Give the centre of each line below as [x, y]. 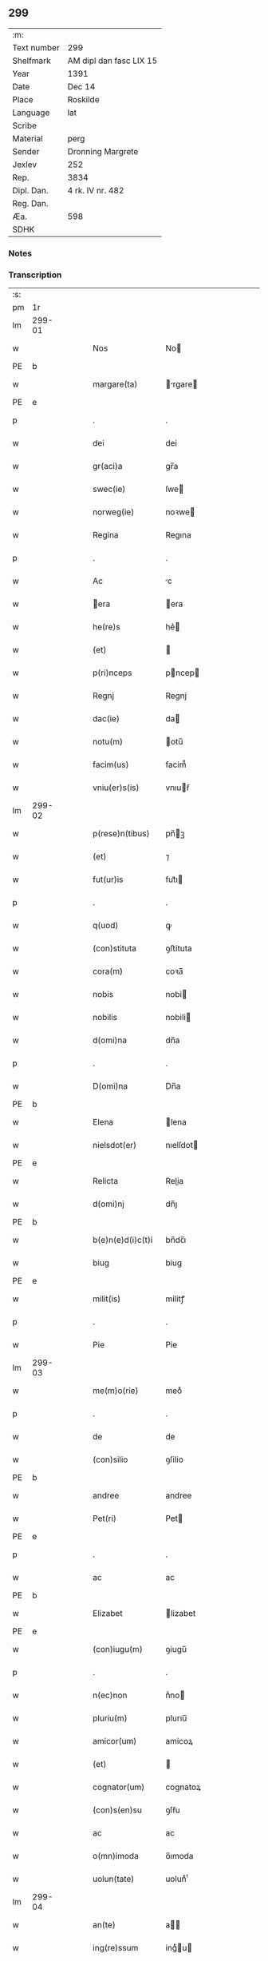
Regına [178, 535]
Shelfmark [32, 61]
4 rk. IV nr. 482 [96, 190]
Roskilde [83, 99]
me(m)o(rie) [116, 1391]
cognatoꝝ [183, 1787]
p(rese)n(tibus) [121, 834]
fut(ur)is [108, 879]
